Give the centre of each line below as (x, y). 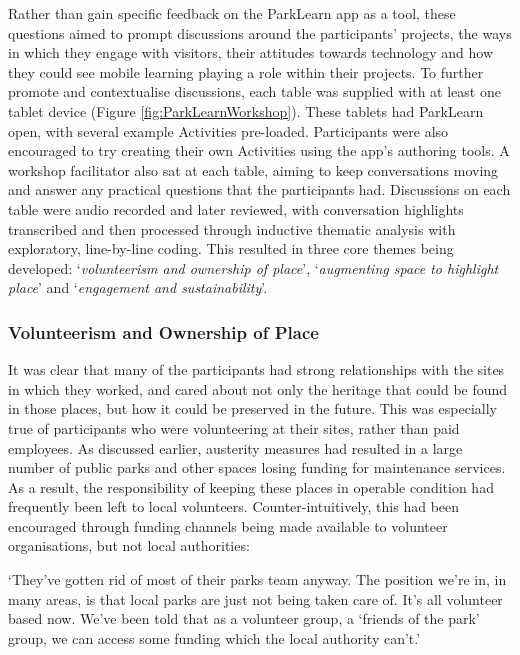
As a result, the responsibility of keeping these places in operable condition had (251, 486)
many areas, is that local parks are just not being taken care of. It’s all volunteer (255, 598)
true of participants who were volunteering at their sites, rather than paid (234, 427)
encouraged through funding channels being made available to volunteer (228, 525)
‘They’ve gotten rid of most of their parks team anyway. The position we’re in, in (257, 579)
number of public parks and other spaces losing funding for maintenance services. (257, 467)
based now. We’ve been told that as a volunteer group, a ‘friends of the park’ (244, 618)
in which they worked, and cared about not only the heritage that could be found (258, 388)
